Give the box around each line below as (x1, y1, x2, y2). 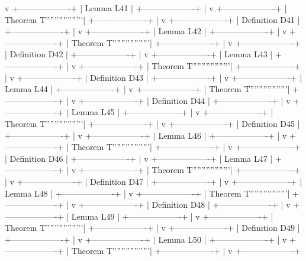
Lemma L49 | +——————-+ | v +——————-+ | (71, 210, 273, 222)
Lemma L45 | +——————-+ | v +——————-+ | (71, 106, 273, 118)
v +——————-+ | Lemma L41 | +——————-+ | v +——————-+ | (5, 2, 287, 14)
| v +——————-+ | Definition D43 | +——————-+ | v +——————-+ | (5, 71, 302, 83)
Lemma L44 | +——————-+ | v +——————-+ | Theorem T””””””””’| (5, 83, 290, 95)
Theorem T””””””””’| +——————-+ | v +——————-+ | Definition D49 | (5, 221, 300, 234)
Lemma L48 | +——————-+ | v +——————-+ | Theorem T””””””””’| (5, 187, 290, 199)
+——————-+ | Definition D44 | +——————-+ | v (78, 94, 291, 106)
